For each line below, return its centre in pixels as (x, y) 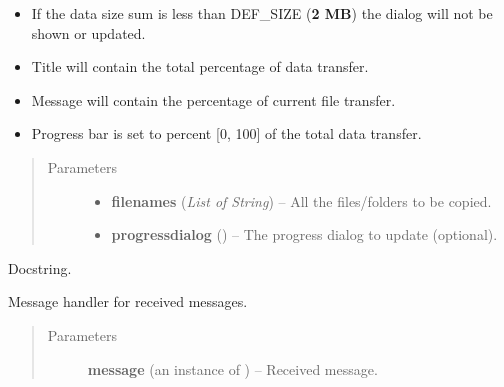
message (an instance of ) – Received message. (232, 368)
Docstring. (40, 267)
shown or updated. (88, 32)
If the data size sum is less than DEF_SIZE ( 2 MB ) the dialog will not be (262, 13)
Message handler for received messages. (128, 301)
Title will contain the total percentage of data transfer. (200, 66)
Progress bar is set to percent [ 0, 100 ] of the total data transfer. (226, 133)
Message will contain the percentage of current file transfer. (213, 99)
